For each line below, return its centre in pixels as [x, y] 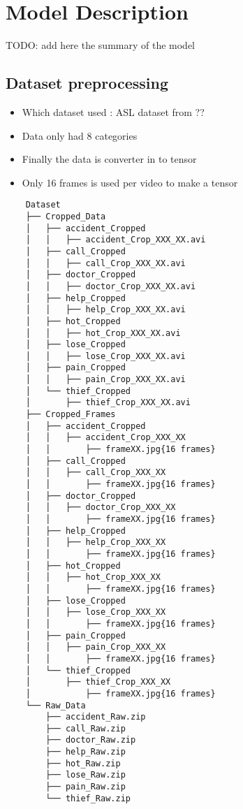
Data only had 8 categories [80, 135]
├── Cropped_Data [66, 216]
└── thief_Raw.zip [88, 798]
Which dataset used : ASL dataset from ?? [113, 111]
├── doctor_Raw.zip [91, 740]
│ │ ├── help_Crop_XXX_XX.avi [105, 310]
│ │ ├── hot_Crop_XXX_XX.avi [103, 333]
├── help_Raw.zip [86, 752]
